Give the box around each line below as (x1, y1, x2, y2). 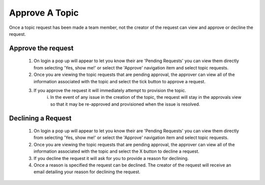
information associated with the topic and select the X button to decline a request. (33, 148, 200, 154)
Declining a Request (9, 114, 72, 122)
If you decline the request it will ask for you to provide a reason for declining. (33, 155, 189, 161)
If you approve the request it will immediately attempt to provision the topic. (33, 87, 186, 93)
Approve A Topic (9, 7, 79, 18)
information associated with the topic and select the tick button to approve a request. (33, 78, 206, 84)
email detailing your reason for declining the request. (33, 169, 141, 175)
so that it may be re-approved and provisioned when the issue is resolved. (50, 101, 201, 107)
